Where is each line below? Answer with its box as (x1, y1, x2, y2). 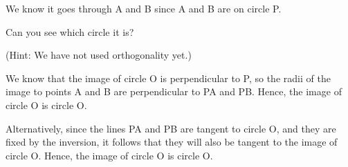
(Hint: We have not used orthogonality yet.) (6, 48, 192, 62)
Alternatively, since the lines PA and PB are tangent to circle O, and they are (6, 121, 336, 135)
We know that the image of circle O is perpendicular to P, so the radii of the (6, 70, 331, 85)
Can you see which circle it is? (6, 24, 134, 39)
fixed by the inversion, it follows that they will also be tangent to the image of (6, 135, 338, 149)
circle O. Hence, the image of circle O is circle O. (6, 148, 213, 162)
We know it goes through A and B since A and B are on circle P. (6, 1, 282, 15)
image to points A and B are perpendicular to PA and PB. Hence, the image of (6, 84, 342, 99)
